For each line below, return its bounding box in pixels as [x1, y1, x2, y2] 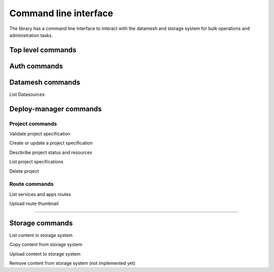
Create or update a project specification [9, 140, 93, 146]
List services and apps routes [9, 191, 71, 197]
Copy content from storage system [9, 242, 83, 248]
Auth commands [9, 61, 63, 71]
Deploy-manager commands [9, 105, 102, 113]
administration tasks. [9, 32, 53, 38]
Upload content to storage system [9, 251, 81, 257]
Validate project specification [9, 131, 71, 137]
